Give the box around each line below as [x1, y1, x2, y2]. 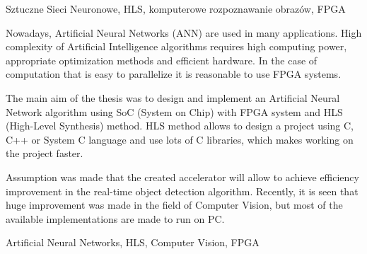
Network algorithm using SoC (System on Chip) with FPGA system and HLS [6, 104, 343, 119]
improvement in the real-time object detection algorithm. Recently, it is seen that [6, 183, 359, 198]
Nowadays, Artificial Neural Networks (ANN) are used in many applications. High [6, 25, 362, 40]
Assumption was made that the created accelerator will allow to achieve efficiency [6, 169, 359, 184]
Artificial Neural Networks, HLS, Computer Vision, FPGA [6, 235, 260, 250]
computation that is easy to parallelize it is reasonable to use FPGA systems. [6, 67, 342, 81]
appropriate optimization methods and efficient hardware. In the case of [6, 52, 318, 67]
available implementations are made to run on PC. [6, 211, 225, 226]
